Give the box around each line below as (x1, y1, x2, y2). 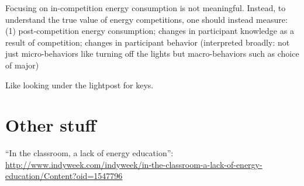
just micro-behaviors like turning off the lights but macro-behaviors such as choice (5, 47, 299, 60)
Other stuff (5, 113, 96, 137)
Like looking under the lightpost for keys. (5, 78, 154, 91)
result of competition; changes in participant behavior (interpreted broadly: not (5, 36, 290, 48)
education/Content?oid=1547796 (5, 170, 123, 182)
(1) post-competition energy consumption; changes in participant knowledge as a (5, 25, 294, 37)
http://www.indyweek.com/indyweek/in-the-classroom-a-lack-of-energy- (5, 158, 262, 170)
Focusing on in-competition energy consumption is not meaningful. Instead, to (5, 2, 286, 13)
